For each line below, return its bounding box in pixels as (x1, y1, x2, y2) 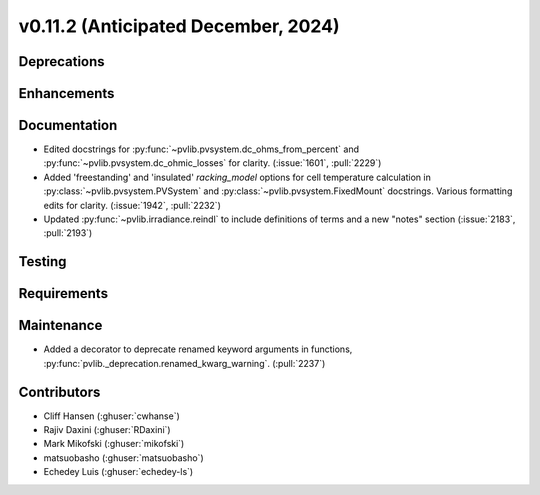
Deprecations (18, 53, 105, 70)
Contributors (18, 383, 101, 400)
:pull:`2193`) (43, 227, 93, 239)
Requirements (18, 285, 109, 302)
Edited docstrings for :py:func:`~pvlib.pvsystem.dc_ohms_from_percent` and (43, 143, 360, 155)
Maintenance (18, 317, 103, 334)
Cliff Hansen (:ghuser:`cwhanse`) (43, 410, 180, 422)
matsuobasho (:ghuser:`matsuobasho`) (43, 451, 204, 464)
